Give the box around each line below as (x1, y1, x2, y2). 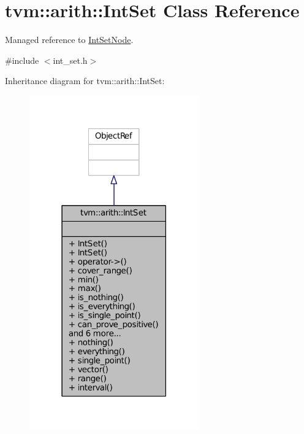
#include (5, 53, 39, 66)
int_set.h (53, 53, 88, 66)
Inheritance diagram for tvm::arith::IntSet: (5, 74, 165, 87)
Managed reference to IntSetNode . (5, 33, 134, 46)
